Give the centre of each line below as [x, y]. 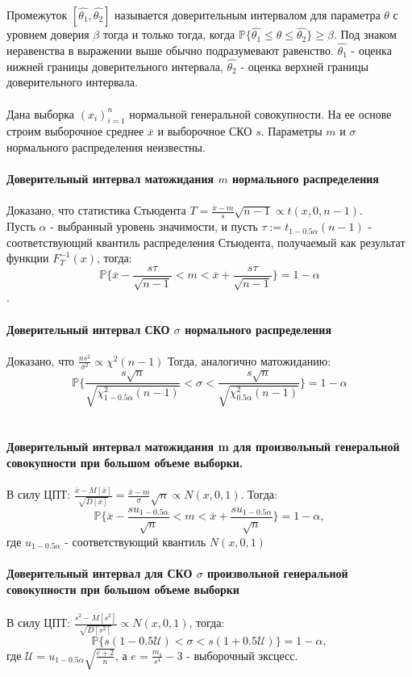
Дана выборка [41, 113]
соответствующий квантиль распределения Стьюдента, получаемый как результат [206, 242]
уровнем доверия [48, 34]
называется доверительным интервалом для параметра [248, 15]
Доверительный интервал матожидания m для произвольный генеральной [203, 447]
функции [28, 258]
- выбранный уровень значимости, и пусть [154, 226]
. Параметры [291, 131]
